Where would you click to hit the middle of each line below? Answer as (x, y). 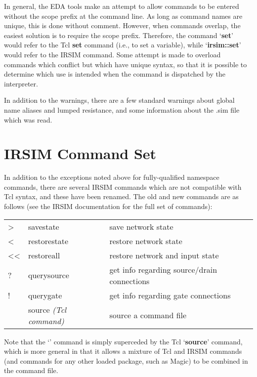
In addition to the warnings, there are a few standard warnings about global (119, 100)
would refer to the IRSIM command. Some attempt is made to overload (112, 54)
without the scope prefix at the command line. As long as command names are (123, 16)
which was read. (28, 119)
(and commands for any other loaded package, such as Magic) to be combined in (126, 360)
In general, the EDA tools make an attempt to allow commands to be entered (122, 6)
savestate (43, 226)
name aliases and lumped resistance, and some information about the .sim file (122, 109)
